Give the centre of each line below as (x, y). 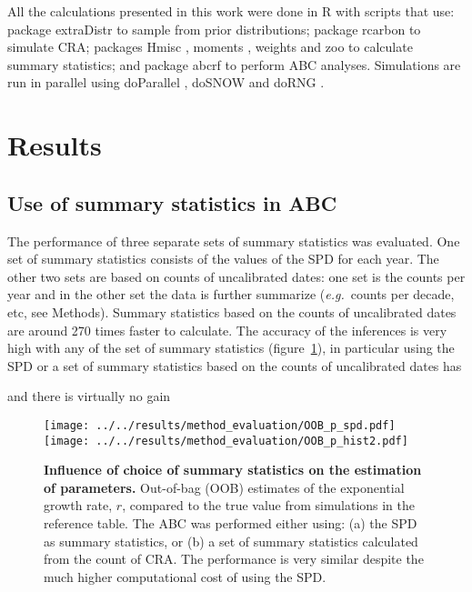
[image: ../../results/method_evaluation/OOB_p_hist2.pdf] (226, 441)
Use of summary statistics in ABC (172, 202)
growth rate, (78, 505)
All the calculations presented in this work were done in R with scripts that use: (231, 11)
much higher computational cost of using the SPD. (185, 576)
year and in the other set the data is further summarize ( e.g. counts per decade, (231, 294)
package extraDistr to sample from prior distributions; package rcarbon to (214, 29)
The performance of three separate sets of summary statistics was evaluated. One (234, 241)
